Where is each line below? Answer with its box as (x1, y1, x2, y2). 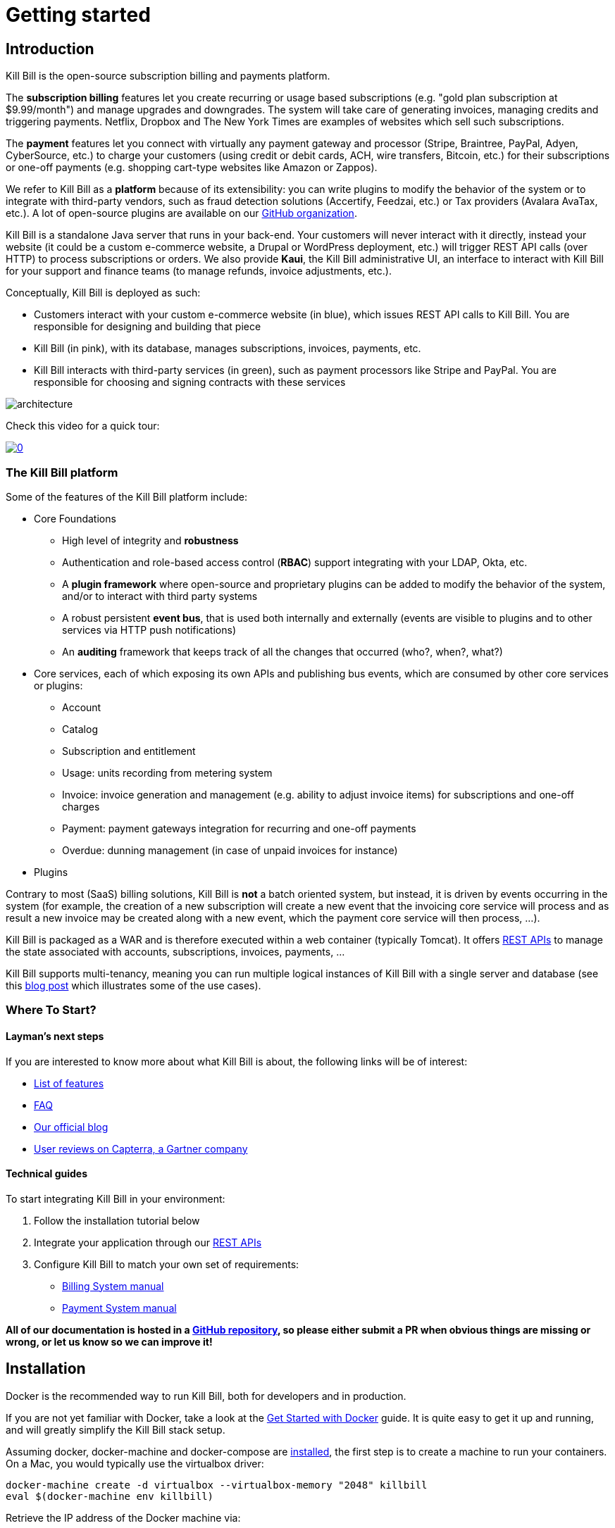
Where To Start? (6, 1003, 97, 1017)
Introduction (6, 39, 94, 58)
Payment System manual (62, 1301, 177, 1314)
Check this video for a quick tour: (6, 420, 160, 432)
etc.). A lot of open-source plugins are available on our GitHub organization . (6, 207, 357, 220)
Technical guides (6, 1167, 88, 1180)
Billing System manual (62, 1279, 164, 1292)
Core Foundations (34, 512, 116, 525)
